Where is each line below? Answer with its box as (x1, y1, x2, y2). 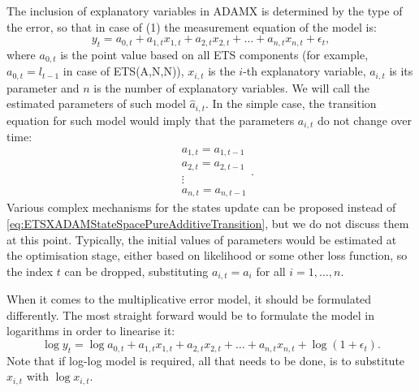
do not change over (317, 111, 412, 128)
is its (389, 62, 413, 80)
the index (6, 262, 54, 279)
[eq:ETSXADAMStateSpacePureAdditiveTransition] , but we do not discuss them (6, 215, 409, 232)
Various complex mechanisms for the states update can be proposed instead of (6, 199, 396, 216)
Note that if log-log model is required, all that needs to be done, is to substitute (6, 351, 405, 368)
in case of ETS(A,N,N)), (63, 62, 184, 80)
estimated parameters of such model (6, 95, 186, 112)
